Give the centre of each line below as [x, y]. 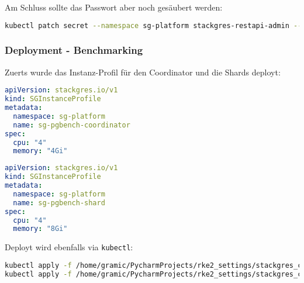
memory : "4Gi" [40, 151]
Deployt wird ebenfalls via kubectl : [69, 247]
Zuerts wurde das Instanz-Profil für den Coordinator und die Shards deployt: [143, 72]
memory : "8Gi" [40, 229]
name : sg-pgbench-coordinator [72, 125]
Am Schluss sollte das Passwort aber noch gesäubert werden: [114, 7]
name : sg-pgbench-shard [59, 203]
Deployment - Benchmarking [74, 50]
